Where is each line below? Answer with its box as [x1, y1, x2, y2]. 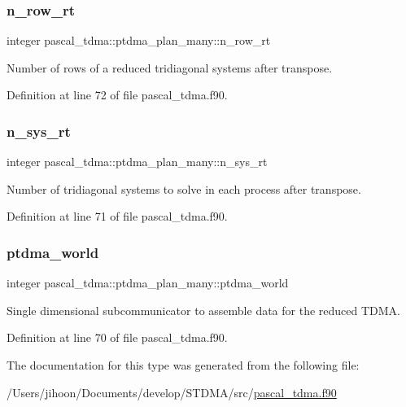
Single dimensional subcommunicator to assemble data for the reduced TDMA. [7, 301, 401, 318]
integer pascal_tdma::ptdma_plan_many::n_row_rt [7, 32, 271, 49]
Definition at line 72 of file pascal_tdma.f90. [7, 86, 228, 103]
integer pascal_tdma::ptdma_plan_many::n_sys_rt [7, 153, 268, 170]
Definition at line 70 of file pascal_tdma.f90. [7, 329, 228, 346]
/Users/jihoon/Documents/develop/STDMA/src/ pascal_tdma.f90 [7, 383, 337, 400]
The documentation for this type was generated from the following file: [7, 357, 360, 373]
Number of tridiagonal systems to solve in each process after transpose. [7, 180, 361, 197]
